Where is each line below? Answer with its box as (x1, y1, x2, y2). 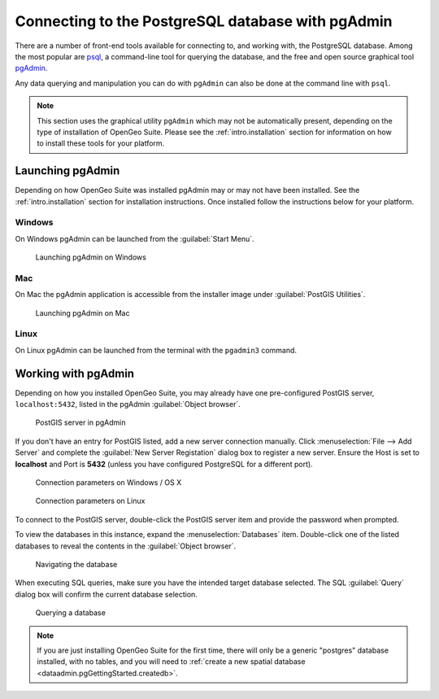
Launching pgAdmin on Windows (35, 252, 146, 262)
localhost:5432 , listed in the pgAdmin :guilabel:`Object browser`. (15, 400, 241, 409)
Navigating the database (35, 559, 118, 569)
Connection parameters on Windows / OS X (35, 478, 182, 487)
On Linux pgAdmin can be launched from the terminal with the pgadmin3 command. (15, 345, 297, 355)
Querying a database (35, 608, 106, 618)
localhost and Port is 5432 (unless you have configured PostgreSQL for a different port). (15, 459, 313, 469)
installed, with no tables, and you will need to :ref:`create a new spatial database (37, 657, 306, 666)
